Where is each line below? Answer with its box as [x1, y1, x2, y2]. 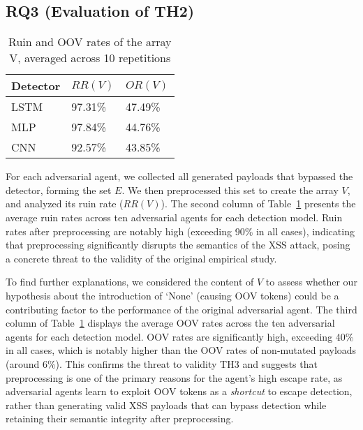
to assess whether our [265, 274, 357, 289]
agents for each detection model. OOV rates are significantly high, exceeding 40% [6, 329, 354, 343]
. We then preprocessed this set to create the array [121, 182, 339, 197]
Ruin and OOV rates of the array [8, 34, 172, 50]
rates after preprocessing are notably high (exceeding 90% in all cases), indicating [6, 223, 355, 238]
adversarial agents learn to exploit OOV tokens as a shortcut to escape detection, [6, 384, 353, 399]
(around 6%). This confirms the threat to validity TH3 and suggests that [6, 356, 318, 371]
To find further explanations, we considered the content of [6, 274, 254, 289]
